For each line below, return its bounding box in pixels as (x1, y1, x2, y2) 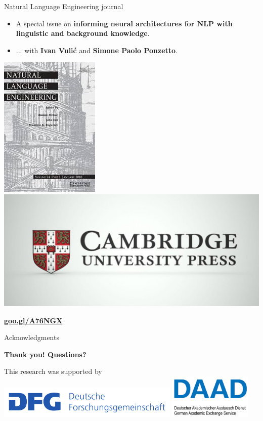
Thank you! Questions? (4, 349, 86, 359)
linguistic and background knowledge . (16, 28, 150, 38)
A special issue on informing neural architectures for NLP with (16, 18, 233, 28)
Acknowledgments (4, 332, 59, 343)
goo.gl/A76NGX (4, 315, 63, 325)
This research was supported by (4, 366, 102, 376)
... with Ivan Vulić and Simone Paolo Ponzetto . (16, 45, 178, 55)
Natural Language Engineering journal (4, 1, 123, 11)
